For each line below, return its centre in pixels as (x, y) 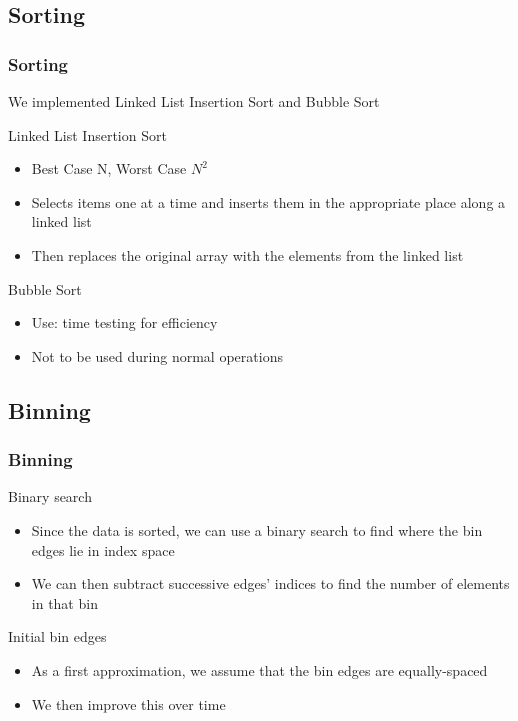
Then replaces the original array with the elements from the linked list (247, 254)
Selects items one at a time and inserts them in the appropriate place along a (268, 201)
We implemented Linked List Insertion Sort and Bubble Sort (194, 101)
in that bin (64, 602)
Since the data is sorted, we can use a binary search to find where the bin (257, 529)
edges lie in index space (103, 549)
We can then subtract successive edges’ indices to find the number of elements (270, 583)
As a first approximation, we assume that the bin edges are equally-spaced (259, 669)
